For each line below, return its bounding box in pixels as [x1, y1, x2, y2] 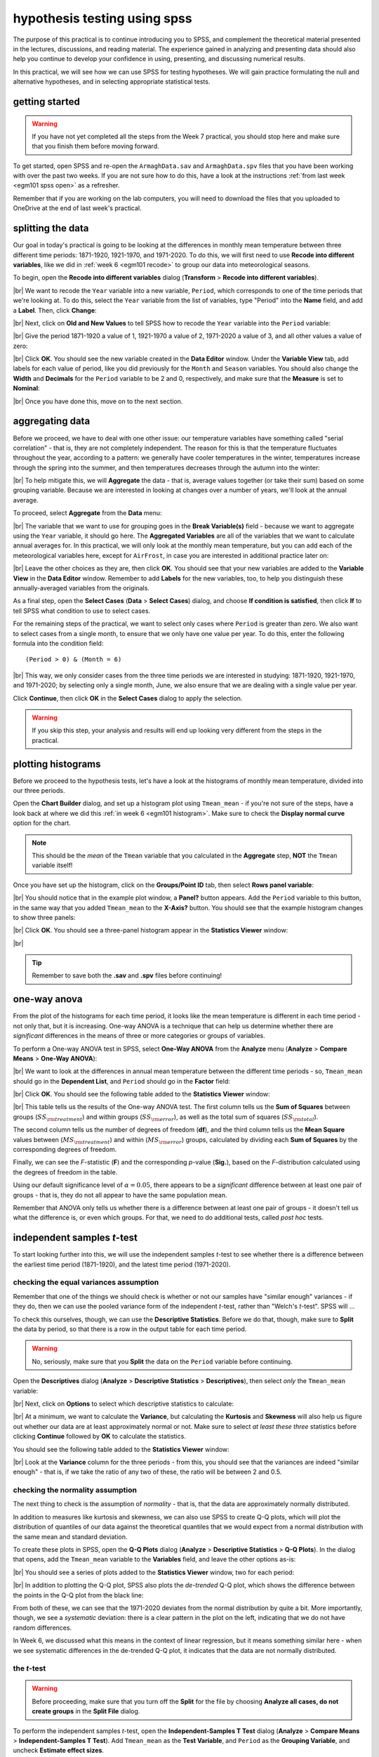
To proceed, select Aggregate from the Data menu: [13, 509, 162, 517]
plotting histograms [13, 758, 101, 770]
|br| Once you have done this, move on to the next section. [13, 397, 183, 406]
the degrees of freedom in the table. [13, 1167, 118, 1176]
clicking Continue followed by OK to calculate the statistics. [13, 1432, 186, 1441]
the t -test [13, 1664, 46, 1673]
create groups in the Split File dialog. [32, 1707, 140, 1716]
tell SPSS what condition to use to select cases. [13, 607, 151, 615]
